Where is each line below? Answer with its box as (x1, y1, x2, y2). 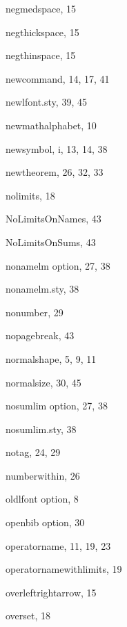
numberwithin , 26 (6, 468, 80, 482)
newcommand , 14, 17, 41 (6, 71, 110, 85)
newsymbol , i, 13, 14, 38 (6, 141, 108, 156)
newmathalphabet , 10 (6, 117, 97, 132)
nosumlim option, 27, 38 (6, 398, 108, 413)
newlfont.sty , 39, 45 (6, 95, 87, 109)
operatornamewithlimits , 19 (6, 562, 122, 576)
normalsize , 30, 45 (6, 375, 81, 389)
